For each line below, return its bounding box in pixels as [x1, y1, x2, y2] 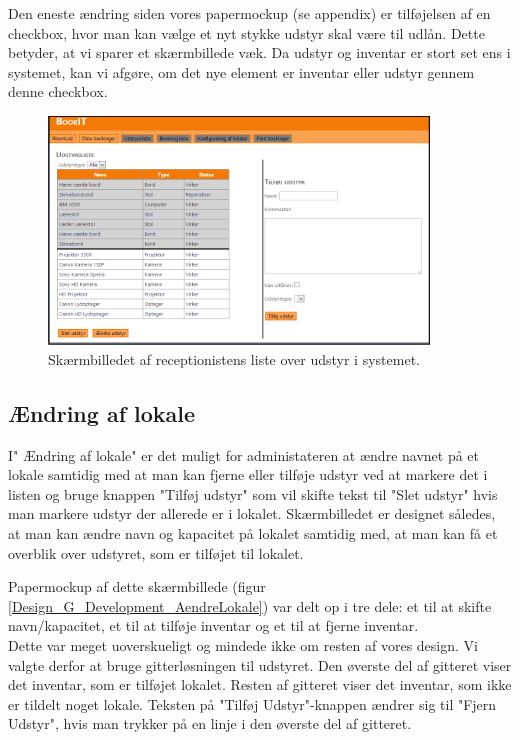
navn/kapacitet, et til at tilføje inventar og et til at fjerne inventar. [8, 615, 419, 636]
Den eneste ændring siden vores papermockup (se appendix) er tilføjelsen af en [8, 3, 491, 23]
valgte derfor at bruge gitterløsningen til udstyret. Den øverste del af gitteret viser [8, 654, 512, 675]
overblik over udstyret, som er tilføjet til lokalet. [8, 542, 304, 563]
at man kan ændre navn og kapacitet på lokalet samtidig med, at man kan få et [8, 522, 498, 543]
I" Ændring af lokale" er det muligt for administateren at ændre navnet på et [8, 444, 480, 465]
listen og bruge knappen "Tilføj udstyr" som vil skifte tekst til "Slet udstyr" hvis [8, 483, 498, 504]
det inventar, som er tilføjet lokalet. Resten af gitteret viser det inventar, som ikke [8, 674, 512, 695]
